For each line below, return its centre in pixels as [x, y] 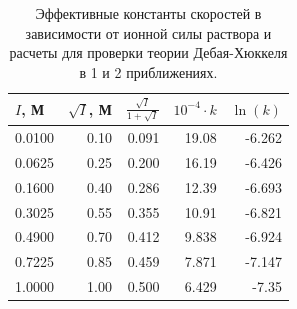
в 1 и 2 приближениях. [148, 71]
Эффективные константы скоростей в [148, 13]
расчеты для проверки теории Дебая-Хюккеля [148, 52]
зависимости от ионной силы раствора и [148, 32]
